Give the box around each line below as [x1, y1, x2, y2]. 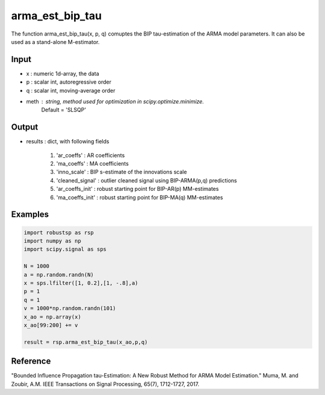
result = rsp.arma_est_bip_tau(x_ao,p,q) [23, 338, 148, 346]
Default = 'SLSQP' [41, 106, 87, 114]
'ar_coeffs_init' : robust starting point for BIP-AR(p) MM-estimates [56, 185, 219, 193]
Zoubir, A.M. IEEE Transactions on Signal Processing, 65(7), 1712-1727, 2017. [11, 380, 200, 388]
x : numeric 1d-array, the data [26, 70, 99, 77]
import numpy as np [23, 238, 81, 244]
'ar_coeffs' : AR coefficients [56, 151, 125, 159]
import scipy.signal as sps [23, 246, 107, 253]
